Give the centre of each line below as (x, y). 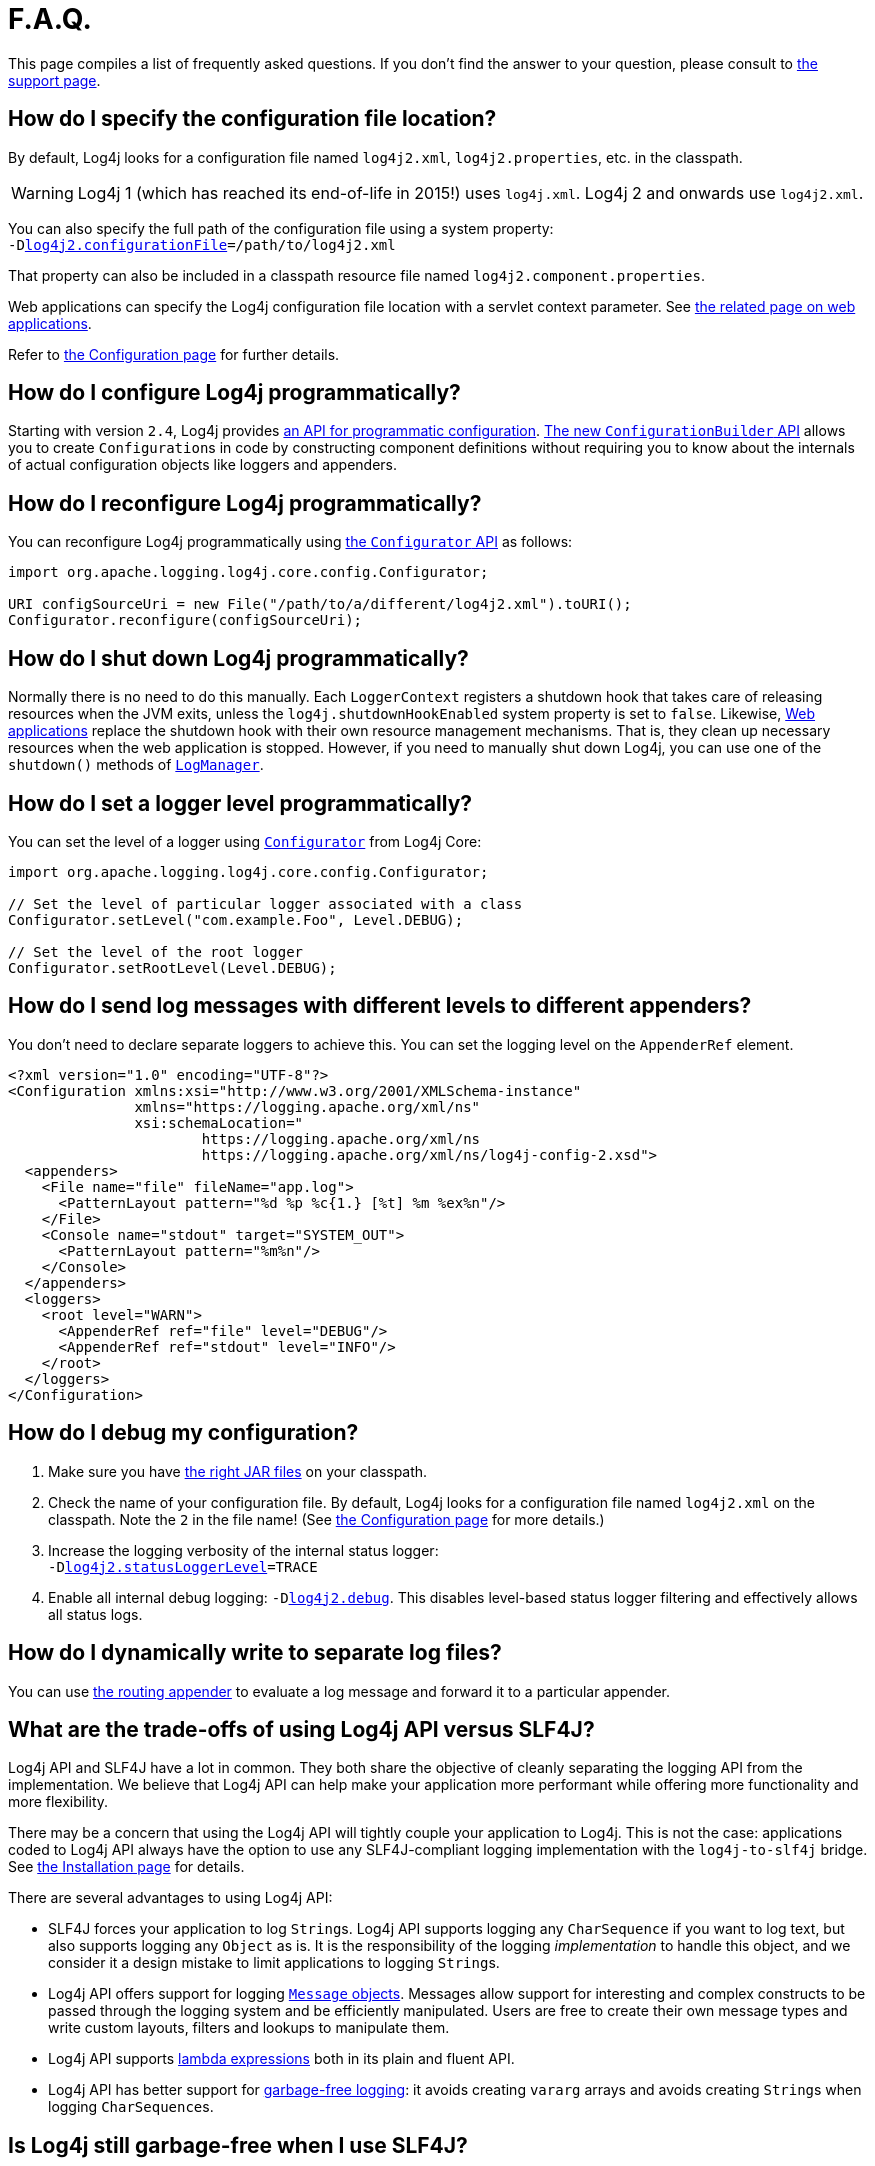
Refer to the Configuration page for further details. (174, 354)
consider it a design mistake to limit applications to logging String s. (274, 1963)
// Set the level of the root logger (156, 951)
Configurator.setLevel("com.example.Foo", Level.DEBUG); (236, 919)
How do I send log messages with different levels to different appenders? (380, 1006)
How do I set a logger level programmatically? (240, 803)
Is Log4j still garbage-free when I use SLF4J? (238, 2145)
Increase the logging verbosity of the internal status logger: (243, 1550)
